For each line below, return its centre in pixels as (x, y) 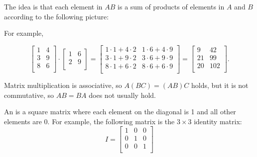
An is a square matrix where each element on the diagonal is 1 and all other (120, 112)
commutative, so (29, 95)
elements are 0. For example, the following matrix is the (89, 121)
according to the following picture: (57, 16)
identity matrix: (218, 121)
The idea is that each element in (53, 6)
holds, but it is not (220, 85)
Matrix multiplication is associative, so (63, 85)
